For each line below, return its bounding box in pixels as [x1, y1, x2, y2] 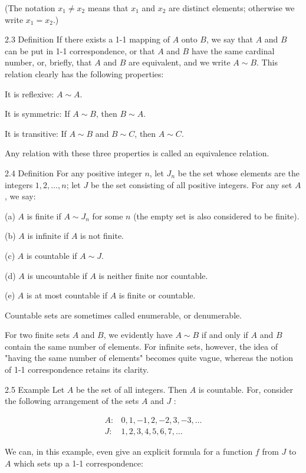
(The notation [5, 2, 55, 14]
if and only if [201, 329, 248, 341]
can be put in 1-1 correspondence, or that [5, 44, 155, 57]
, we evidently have [103, 329, 173, 341]
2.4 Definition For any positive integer [5, 166, 142, 179]
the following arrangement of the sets [5, 395, 139, 407]
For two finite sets [5, 329, 70, 341]
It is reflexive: [5, 87, 54, 100]
